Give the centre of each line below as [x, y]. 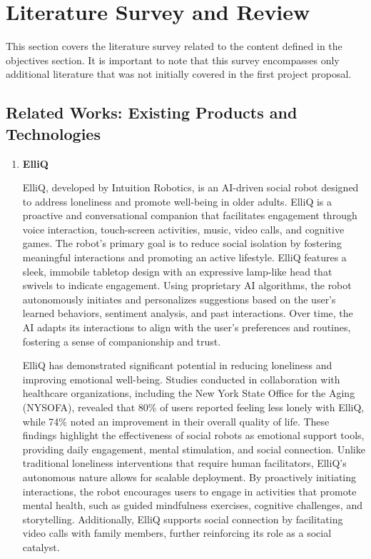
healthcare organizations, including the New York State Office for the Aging [189, 393]
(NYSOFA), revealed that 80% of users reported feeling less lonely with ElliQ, [193, 407]
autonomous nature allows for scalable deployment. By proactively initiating [189, 477]
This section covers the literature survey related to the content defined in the [174, 46]
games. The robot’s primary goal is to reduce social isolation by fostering [182, 243]
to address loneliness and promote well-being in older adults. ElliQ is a [177, 201]
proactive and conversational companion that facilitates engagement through [190, 215]
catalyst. [41, 547]
